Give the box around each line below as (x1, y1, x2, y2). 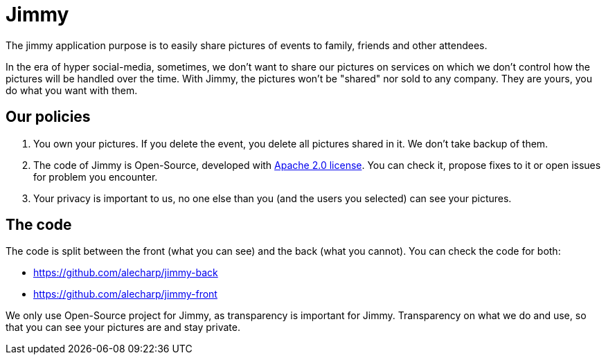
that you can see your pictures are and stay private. (6, 321, 240, 334)
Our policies (6, 108, 91, 126)
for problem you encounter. (33, 170, 158, 183)
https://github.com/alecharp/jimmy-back (33, 267, 218, 279)
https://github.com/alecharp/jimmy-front (33, 288, 217, 300)
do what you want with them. (6, 84, 138, 96)
